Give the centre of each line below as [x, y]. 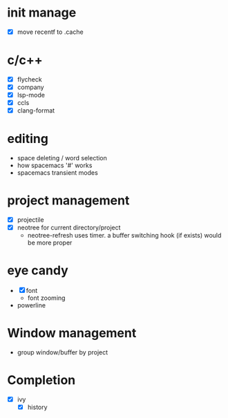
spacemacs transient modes [57, 173]
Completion [41, 380]
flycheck [30, 79]
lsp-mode [31, 95]
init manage [42, 13]
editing [28, 139]
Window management [72, 333]
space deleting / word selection [62, 158]
